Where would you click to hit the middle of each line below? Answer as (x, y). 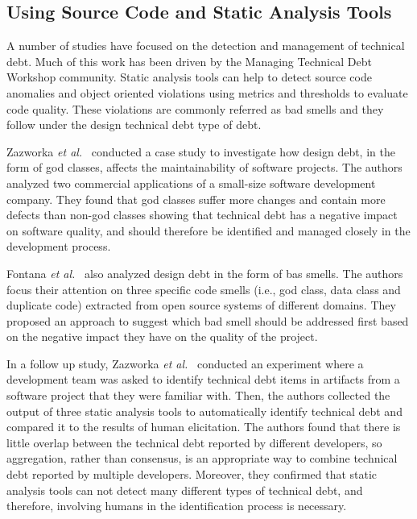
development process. (59, 246)
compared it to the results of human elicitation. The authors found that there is (204, 427)
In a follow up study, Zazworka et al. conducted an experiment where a (185, 363)
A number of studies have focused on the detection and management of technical (206, 46)
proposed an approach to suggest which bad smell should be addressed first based (208, 320)
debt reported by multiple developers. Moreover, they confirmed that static (192, 474)
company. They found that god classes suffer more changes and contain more (196, 199)
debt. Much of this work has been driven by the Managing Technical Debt (189, 61)
